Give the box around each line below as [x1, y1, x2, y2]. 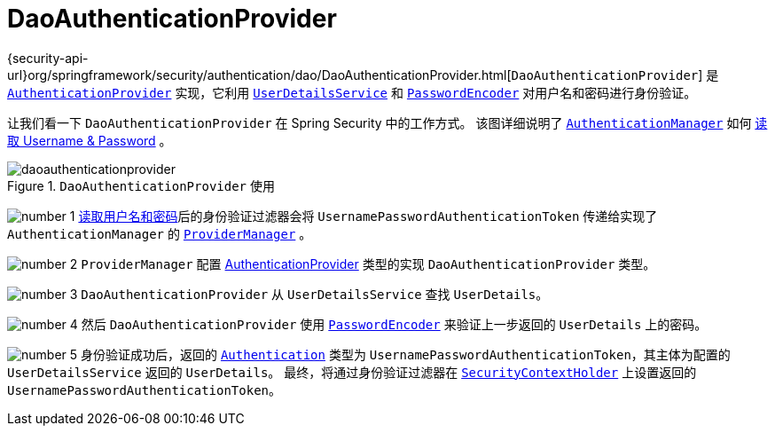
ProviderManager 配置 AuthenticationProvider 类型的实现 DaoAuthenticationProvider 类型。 [81, 256, 656, 272]
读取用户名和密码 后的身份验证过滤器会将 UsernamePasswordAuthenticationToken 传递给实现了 [78, 208, 658, 224]
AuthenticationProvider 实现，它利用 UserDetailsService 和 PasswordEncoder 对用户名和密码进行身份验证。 [7, 84, 697, 100]
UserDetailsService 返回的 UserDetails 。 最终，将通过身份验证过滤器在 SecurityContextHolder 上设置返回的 [7, 364, 697, 380]
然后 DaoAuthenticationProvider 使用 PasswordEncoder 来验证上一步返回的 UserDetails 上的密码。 [81, 316, 708, 332]
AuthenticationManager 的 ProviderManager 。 [7, 225, 312, 241]
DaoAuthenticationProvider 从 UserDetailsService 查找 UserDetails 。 [81, 286, 549, 302]
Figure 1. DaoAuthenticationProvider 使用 [7, 177, 275, 193]
